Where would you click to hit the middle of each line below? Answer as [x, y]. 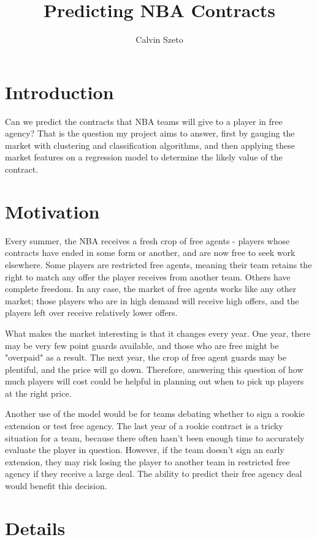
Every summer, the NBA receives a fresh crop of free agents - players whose [147, 240]
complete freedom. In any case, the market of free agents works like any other [151, 289]
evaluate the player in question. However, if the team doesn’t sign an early [145, 450]
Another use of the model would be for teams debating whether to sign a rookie [155, 414]
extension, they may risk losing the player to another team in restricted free [147, 461]
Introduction [59, 92]
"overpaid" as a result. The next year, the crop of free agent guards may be [146, 357]
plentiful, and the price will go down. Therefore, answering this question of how [154, 369]
